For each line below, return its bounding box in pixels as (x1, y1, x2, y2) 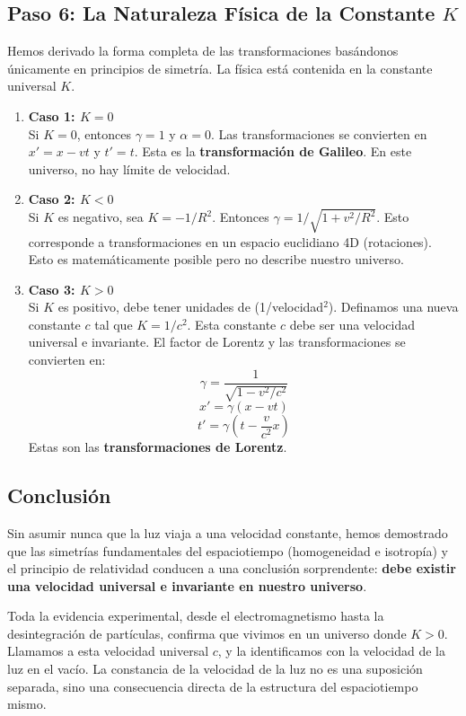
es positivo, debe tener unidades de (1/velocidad (57, 297, 324, 316)
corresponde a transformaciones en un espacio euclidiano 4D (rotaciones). (28, 232, 432, 251)
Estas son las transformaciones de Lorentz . (28, 438, 287, 456)
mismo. (7, 694, 47, 713)
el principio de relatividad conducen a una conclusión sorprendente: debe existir (7, 559, 456, 578)
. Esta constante (187, 314, 277, 333)
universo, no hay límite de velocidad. (28, 159, 231, 178)
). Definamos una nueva (328, 297, 459, 316)
